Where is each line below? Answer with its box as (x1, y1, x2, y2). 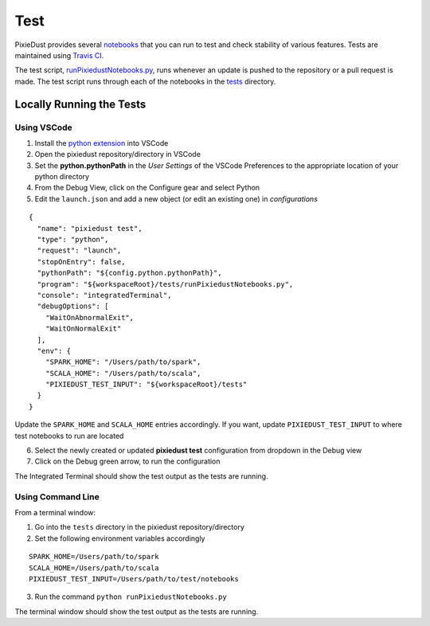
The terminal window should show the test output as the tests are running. (14, 606, 259, 616)
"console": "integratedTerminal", (37, 291, 172, 299)
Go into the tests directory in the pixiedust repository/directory (34, 522, 244, 532)
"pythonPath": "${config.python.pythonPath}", (37, 268, 222, 278)
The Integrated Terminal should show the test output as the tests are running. (14, 471, 268, 481)
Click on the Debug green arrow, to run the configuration (34, 456, 221, 466)
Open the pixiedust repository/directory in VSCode (34, 150, 201, 159)
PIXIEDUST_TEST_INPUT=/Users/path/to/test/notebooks (29, 574, 239, 583)
